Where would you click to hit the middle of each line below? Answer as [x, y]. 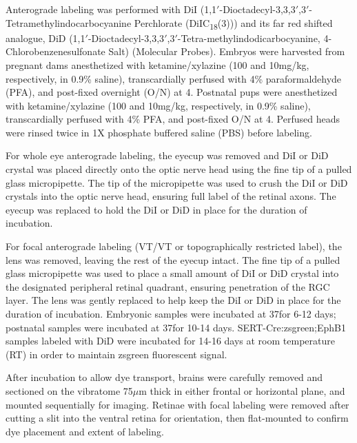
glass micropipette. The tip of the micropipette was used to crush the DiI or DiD [177, 182]
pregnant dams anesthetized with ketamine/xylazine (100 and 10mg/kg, [157, 64]
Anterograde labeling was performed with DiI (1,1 [111, 9]
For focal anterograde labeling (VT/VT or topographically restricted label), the [174, 246]
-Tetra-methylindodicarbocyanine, [249, 38]
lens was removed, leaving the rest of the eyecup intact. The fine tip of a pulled [173, 259]
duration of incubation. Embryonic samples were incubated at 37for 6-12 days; [171, 313]
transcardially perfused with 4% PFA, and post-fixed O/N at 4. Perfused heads [173, 119]
